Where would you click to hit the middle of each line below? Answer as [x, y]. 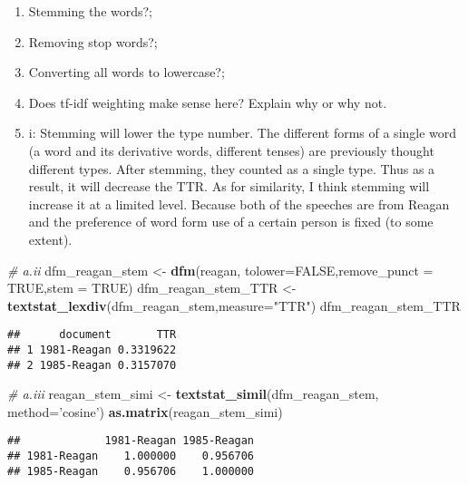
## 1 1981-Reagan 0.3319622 [92, 349]
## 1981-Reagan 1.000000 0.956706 [131, 456]
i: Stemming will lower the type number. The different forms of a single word [243, 133]
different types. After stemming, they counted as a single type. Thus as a [232, 168]
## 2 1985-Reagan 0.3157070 [92, 365]
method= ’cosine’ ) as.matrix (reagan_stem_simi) [145, 411]
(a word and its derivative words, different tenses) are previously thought [231, 150]
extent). [50, 239]
